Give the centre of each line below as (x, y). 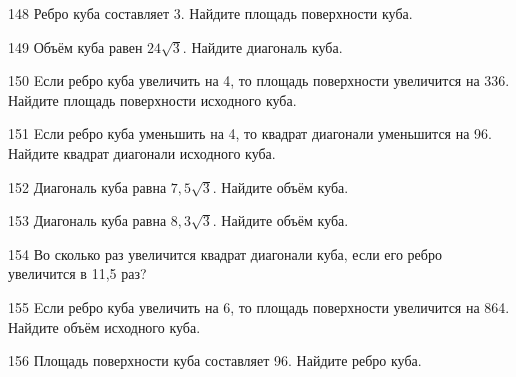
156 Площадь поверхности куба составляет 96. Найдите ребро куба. (215, 360)
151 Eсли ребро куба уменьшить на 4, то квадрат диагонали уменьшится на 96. (250, 133)
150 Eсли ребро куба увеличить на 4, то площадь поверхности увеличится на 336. (259, 80)
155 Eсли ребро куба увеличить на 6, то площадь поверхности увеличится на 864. (259, 306)
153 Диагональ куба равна (87, 220)
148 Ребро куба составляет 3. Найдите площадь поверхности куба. (210, 13)
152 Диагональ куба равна (87, 186)
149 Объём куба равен (75, 46)
